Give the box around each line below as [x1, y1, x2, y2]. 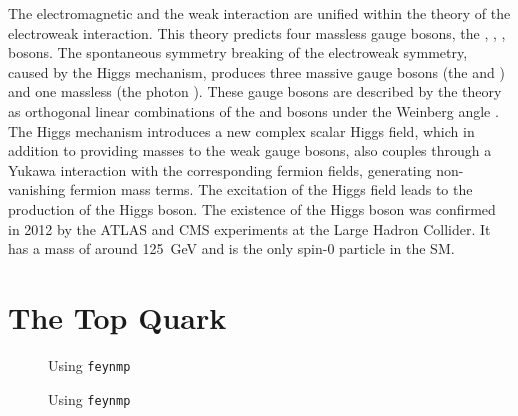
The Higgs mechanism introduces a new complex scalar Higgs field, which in [8, 120, 475, 141]
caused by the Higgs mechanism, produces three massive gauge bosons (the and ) [8, 61, 505, 82]
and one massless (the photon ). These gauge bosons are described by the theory [8, 81, 502, 102]
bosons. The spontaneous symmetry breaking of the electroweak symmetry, [8, 42, 468, 63]
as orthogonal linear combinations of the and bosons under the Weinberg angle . [8, 100, 499, 121]
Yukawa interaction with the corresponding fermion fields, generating [8, 159, 432, 180]
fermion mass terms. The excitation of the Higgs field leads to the [69, 179, 473, 200]
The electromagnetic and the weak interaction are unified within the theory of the [8, 3, 511, 23]
